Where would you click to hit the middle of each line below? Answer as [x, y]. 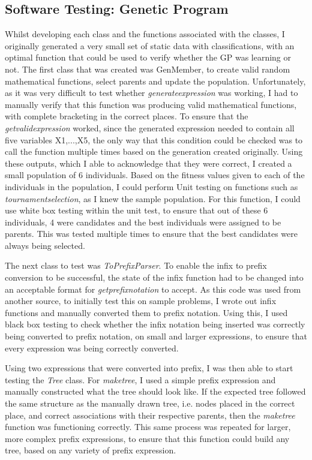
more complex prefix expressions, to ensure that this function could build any [147, 438]
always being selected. [45, 245]
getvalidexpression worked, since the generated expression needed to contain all [150, 127]
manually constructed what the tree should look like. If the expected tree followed [155, 391]
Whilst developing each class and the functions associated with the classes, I [145, 34]
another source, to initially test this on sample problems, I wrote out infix [141, 301]
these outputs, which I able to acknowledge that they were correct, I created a [148, 163]
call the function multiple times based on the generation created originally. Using [154, 151]
